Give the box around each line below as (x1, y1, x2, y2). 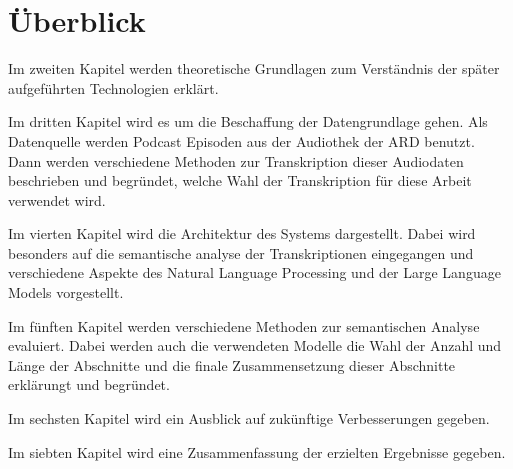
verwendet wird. (8, 189, 106, 210)
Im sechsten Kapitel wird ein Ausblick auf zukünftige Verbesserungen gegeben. (8, 408, 490, 429)
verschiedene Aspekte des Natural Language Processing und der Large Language (8, 262, 501, 283)
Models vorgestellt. (8, 282, 124, 303)
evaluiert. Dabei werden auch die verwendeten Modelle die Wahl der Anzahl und (8, 335, 502, 356)
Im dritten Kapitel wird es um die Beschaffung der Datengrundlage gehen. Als (8, 111, 488, 132)
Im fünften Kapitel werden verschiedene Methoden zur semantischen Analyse (8, 315, 480, 336)
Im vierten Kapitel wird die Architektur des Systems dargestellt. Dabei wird (8, 223, 476, 244)
